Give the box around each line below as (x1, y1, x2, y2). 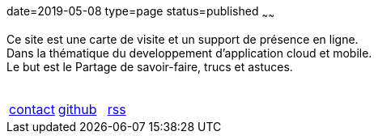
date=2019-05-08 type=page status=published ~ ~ (6, 4, 274, 21)
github (57, 100, 97, 117)
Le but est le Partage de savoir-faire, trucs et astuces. (6, 59, 293, 74)
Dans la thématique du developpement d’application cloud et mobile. (6, 45, 372, 60)
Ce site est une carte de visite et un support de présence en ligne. (6, 32, 359, 46)
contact (9, 100, 55, 117)
